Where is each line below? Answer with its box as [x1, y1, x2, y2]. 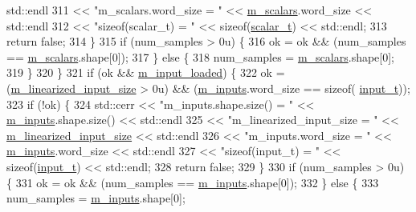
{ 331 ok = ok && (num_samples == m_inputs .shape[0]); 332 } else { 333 [6, 174, 379, 190]
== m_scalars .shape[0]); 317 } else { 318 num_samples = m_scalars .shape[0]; [6, 48, 394, 65]
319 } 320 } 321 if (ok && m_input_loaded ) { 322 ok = [6, 64, 285, 81]
